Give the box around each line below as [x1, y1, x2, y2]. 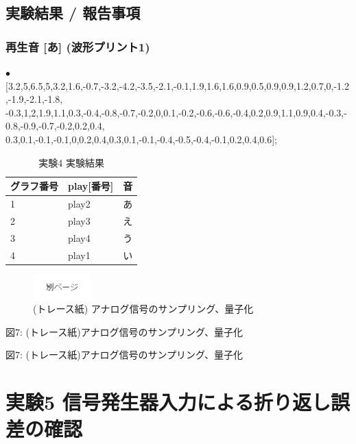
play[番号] [68, 179, 114, 193]
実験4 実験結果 [38, 155, 104, 169]
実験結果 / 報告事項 [5, 2, 141, 23]
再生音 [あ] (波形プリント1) [5, 38, 150, 55]
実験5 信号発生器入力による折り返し [5, 388, 331, 416]
